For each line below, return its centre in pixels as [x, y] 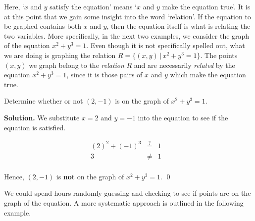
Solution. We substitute [42, 117]
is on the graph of [142, 101]
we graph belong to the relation [76, 65]
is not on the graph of [90, 176]
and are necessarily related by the [184, 65]
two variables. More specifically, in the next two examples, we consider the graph [127, 35]
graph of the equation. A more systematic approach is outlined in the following [124, 202]
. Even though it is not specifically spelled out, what [166, 45]
